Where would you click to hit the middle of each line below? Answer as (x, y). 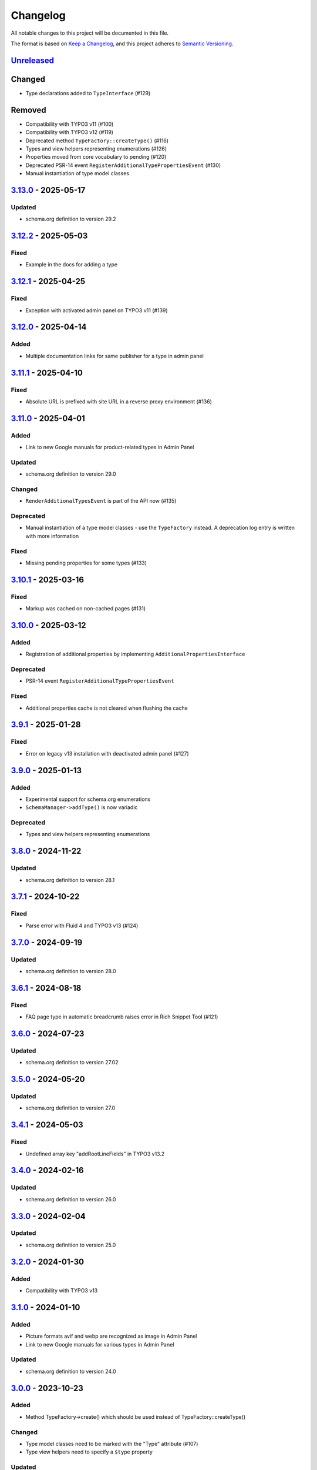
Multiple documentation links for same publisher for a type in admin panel (114, 356)
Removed (28, 110)
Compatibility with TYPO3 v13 (62, 1290)
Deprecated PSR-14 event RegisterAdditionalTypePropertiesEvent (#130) (123, 165)
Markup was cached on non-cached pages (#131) (86, 609)
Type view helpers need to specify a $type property (89, 1452)
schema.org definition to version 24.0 (71, 1371)
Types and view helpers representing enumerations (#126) (96, 148)
